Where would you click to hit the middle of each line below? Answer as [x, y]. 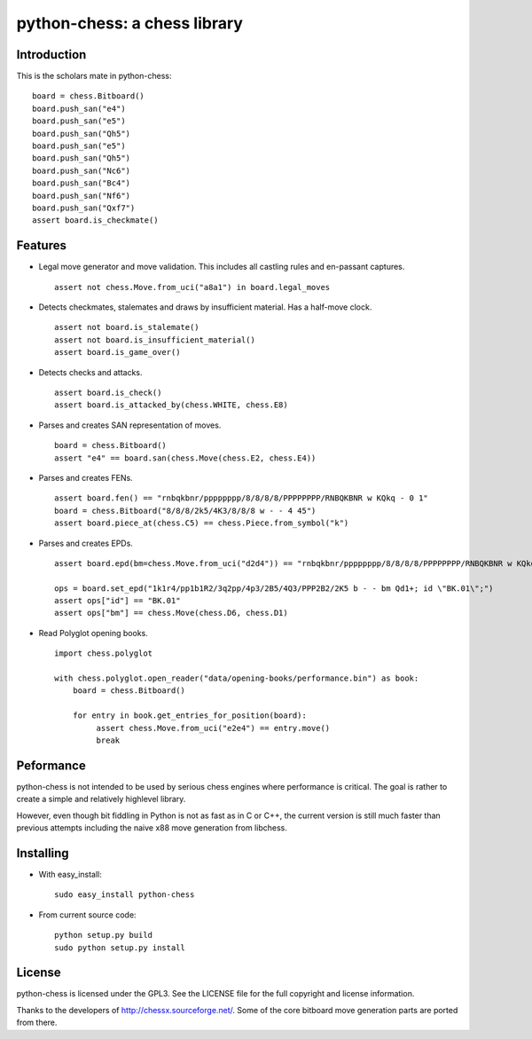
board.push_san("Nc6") [82, 170]
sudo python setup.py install [120, 948]
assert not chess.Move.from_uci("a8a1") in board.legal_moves [192, 287]
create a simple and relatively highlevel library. [101, 799]
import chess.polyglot [104, 653]
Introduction [51, 55]
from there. [37, 1023]
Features [41, 245]
